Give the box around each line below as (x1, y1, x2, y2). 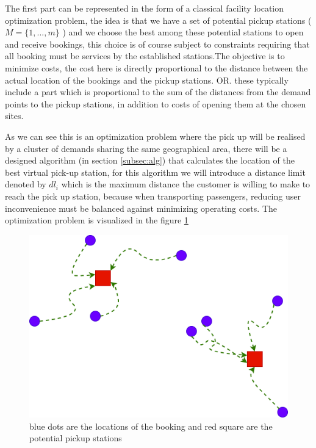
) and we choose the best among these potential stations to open (62, 26, 304, 38)
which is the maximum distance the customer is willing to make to (61, 178, 311, 190)
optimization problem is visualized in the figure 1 (5, 214, 189, 226)
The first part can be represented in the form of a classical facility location (5, 2, 284, 14)
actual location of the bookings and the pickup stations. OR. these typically (5, 73, 289, 86)
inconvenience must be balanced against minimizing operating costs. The (5, 201, 277, 214)
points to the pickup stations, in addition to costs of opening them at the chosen (5, 97, 306, 110)
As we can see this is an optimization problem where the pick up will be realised (5, 129, 306, 142)
